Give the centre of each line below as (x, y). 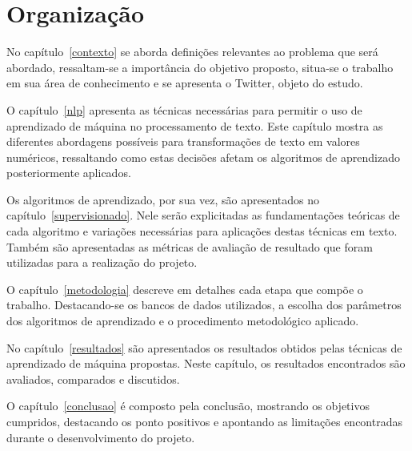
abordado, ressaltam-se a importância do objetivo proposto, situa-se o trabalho (200, 67)
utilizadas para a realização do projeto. (102, 262)
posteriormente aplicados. (69, 173)
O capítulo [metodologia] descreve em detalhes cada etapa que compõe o (185, 289)
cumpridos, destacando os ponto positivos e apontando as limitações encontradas (204, 421)
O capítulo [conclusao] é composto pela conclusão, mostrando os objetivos (188, 406)
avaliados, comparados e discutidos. (93, 379)
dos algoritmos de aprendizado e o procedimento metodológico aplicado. (183, 321)
